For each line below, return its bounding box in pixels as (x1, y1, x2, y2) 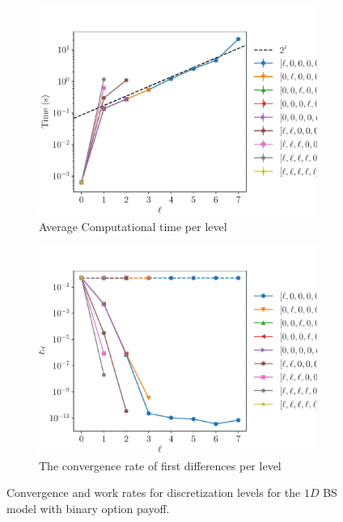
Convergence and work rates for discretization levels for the (6, 484, 301, 501)
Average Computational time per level (39, 217, 227, 234)
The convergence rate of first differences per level (39, 457, 282, 474)
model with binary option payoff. (6, 499, 170, 516)
